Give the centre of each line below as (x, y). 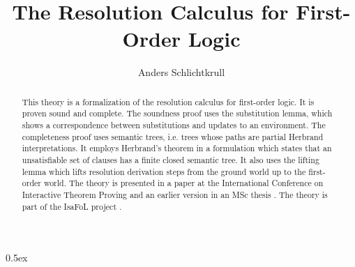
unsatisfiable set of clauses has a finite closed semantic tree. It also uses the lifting (171, 159)
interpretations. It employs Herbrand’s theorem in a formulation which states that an (177, 148)
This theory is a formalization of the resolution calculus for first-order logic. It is (168, 101)
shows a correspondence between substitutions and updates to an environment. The (174, 125)
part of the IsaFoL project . (72, 206)
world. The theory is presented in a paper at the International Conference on (183, 183)
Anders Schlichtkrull (181, 72)
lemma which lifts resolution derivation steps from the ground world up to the (164, 171)
